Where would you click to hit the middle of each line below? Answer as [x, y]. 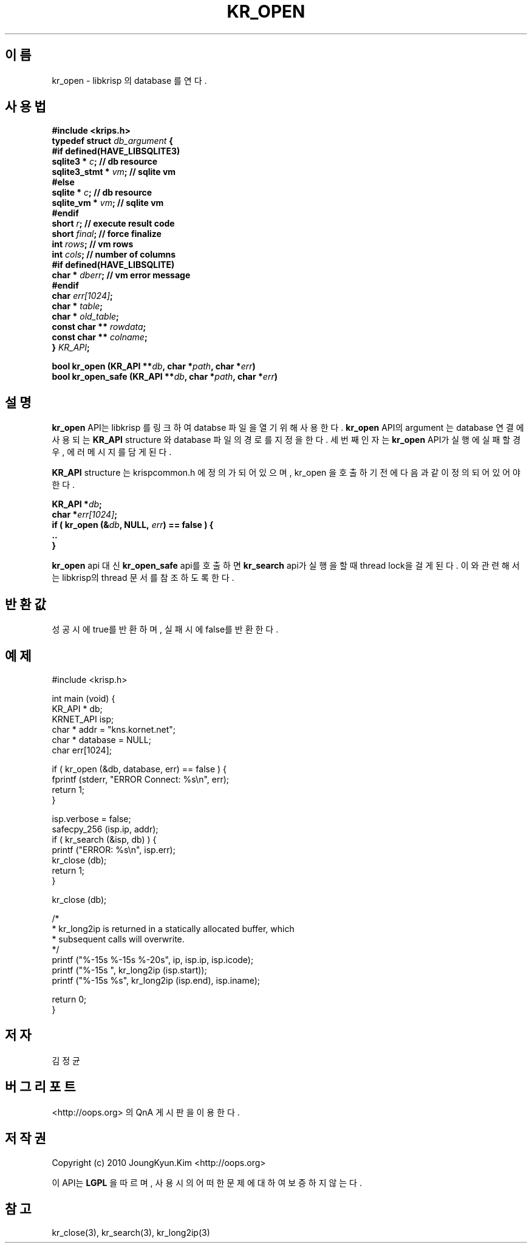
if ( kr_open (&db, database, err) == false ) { [139, 769]
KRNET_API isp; [83, 719]
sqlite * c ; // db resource [102, 193]
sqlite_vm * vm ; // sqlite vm [108, 203]
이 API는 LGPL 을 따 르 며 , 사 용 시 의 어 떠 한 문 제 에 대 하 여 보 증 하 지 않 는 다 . [207, 1182]
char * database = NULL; [101, 739]
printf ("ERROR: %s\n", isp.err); [114, 849]
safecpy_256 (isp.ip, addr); [105, 829]
